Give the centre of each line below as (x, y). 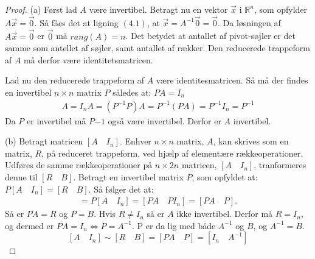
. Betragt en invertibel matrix (128, 177)
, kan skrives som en (251, 141)
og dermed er (29, 225)
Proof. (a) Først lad (41, 9)
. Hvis (105, 214)
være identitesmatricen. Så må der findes (232, 80)
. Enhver (135, 141)
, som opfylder (281, 9)
